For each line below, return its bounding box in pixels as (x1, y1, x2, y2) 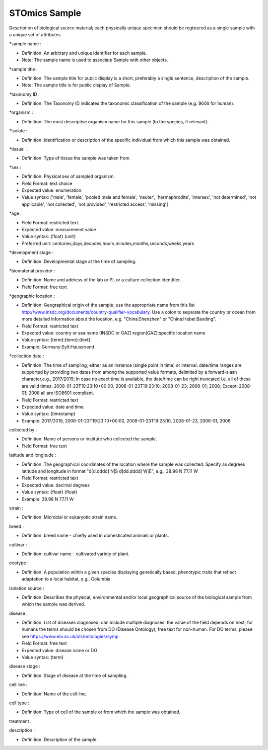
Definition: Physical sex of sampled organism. (21, 173, 115, 179)
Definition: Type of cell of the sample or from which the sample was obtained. (21, 709, 181, 715)
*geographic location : (9, 293, 55, 299)
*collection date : (9, 353, 44, 359)
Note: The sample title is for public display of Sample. (21, 82, 131, 88)
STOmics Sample (9, 7, 81, 18)
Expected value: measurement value (21, 226, 96, 232)
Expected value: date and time (21, 404, 84, 410)
